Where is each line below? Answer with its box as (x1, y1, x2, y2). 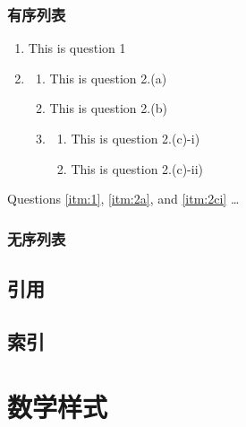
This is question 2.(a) (49, 68, 167, 87)
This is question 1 (28, 39, 126, 57)
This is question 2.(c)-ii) (71, 159, 204, 178)
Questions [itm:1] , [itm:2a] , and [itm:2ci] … (7, 189, 240, 208)
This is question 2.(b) (49, 99, 167, 118)
